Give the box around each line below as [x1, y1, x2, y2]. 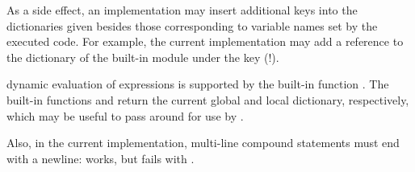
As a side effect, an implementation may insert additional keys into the [6, 2, 358, 18]
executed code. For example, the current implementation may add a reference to [6, 33, 404, 50]
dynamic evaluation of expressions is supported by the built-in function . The [6, 76, 389, 92]
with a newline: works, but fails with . [6, 149, 195, 166]
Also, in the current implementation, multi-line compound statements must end [6, 134, 400, 151]
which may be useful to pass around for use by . [6, 107, 244, 124]
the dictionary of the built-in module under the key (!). [6, 48, 279, 65]
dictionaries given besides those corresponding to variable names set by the [6, 17, 378, 34]
